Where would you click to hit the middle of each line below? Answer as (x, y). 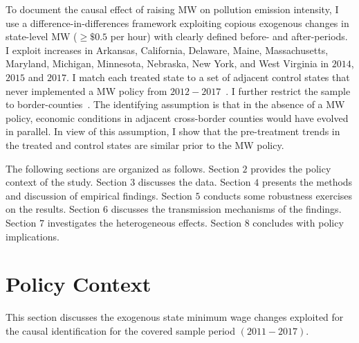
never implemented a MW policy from (86, 90)
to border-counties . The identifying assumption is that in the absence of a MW (175, 104)
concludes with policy (298, 222)
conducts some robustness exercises (278, 195)
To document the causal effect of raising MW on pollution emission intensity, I (172, 9)
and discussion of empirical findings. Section (99, 195)
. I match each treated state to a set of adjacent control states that (208, 77)
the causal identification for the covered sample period (120, 330)
